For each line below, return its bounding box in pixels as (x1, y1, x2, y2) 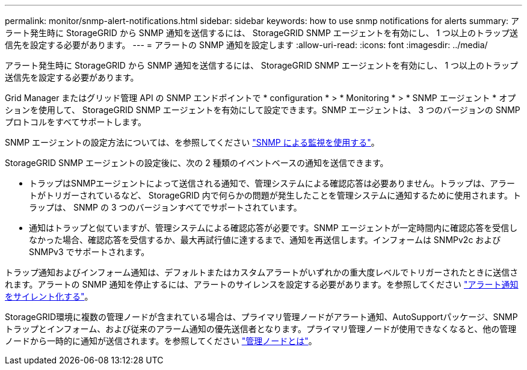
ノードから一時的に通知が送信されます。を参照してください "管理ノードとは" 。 (5, 336, 317, 346)
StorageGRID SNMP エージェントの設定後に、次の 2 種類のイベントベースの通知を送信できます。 (5, 158, 389, 168)
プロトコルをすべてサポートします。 (5, 117, 147, 127)
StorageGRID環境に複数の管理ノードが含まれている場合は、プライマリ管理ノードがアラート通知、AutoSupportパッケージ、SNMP (5, 312, 518, 322)
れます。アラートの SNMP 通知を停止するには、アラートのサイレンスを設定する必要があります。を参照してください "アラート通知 (5, 279, 519, 289)
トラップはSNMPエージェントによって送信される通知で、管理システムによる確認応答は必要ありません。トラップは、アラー (29, 178, 515, 188)
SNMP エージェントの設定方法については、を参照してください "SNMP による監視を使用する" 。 (5, 137, 380, 147)
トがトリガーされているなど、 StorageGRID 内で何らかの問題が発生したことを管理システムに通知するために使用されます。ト (29, 190, 521, 200)
